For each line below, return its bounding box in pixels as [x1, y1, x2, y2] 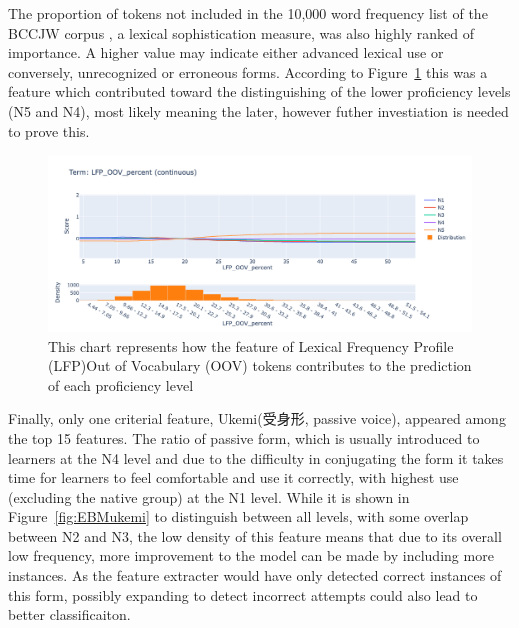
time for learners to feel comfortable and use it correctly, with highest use [8, 467, 459, 488]
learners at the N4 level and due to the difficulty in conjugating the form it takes [8, 447, 504, 468]
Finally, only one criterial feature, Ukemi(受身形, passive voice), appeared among [8, 408, 506, 429]
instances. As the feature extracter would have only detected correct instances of [8, 565, 502, 586]
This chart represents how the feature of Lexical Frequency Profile [48, 335, 454, 356]
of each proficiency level [48, 374, 194, 395]
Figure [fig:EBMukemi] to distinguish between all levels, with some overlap [8, 506, 469, 527]
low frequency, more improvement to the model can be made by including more [8, 545, 494, 566]
